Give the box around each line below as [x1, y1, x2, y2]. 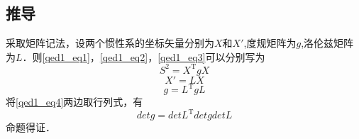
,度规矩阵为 [243, 35, 297, 50]
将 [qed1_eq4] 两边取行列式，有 [6, 94, 143, 109]
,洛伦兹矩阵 [301, 35, 354, 50]
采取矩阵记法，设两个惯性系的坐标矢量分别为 [6, 35, 214, 50]
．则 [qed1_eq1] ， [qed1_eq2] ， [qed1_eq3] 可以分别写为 [22, 49, 265, 64]
